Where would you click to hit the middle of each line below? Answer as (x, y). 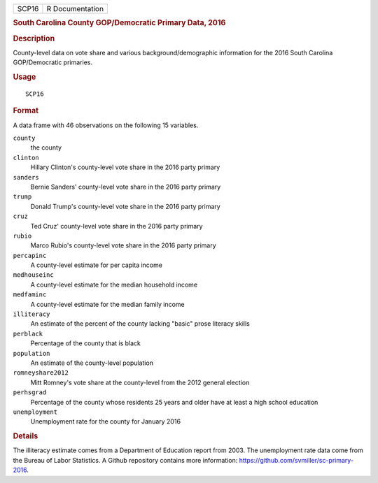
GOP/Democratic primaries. (52, 62)
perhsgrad (30, 392)
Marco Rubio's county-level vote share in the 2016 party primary (123, 245)
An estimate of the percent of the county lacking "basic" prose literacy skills (140, 324)
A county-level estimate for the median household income (114, 284)
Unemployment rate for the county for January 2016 (106, 421)
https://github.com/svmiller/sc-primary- (296, 460)
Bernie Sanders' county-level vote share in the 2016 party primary (126, 187)
